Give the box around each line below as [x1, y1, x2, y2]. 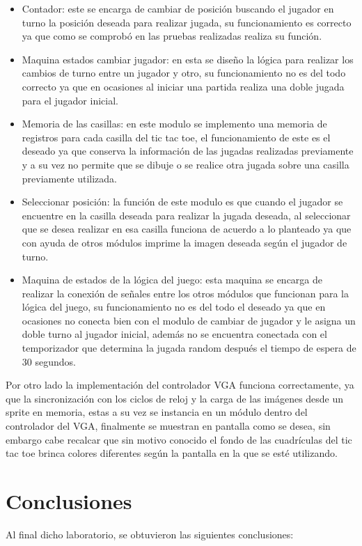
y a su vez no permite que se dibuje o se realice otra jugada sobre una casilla [22, 157, 349, 171]
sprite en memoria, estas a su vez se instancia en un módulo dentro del [6, 405, 308, 419]
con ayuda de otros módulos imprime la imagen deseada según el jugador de [22, 235, 347, 249]
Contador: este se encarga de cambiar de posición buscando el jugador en [22, 1, 334, 15]
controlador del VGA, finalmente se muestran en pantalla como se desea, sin [6, 419, 331, 433]
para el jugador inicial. [22, 93, 118, 107]
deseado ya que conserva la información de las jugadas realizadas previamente [22, 143, 354, 158]
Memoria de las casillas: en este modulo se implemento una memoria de [22, 116, 327, 131]
